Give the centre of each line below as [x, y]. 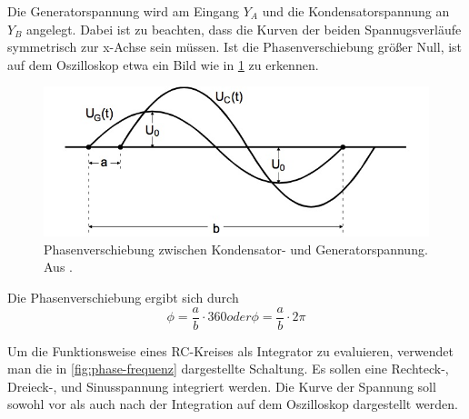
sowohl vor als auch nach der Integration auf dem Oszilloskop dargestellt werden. [233, 404]
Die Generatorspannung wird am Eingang [124, 11]
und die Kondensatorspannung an [356, 11]
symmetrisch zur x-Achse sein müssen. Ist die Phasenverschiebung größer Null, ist [235, 47]
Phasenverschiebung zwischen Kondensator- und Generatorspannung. [236, 249]
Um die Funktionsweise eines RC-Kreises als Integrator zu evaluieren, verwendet [230, 350]
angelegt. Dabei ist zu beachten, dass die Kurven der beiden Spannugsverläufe [244, 29]
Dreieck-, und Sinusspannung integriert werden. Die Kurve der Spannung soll [222, 386]
